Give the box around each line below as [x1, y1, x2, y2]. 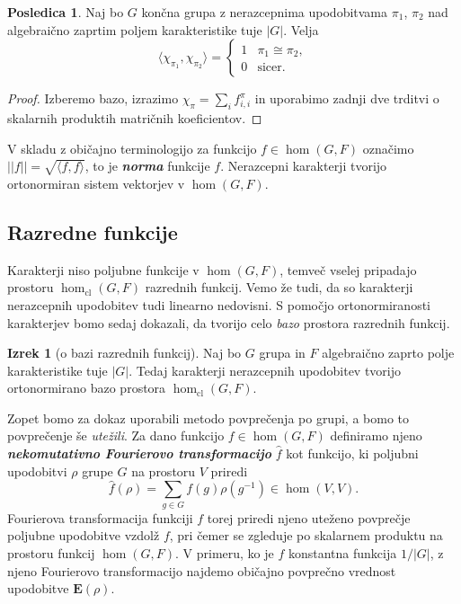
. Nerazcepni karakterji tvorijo [220, 156, 387, 175]
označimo [362, 138, 414, 157]
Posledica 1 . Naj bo [7, 3, 124, 21]
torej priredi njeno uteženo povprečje [207, 508, 411, 527]
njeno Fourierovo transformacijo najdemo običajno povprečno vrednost [7, 561, 396, 580]
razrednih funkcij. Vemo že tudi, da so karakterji [145, 278, 413, 297]
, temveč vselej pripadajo [279, 260, 417, 279]
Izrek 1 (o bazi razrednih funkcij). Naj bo [7, 343, 242, 362]
